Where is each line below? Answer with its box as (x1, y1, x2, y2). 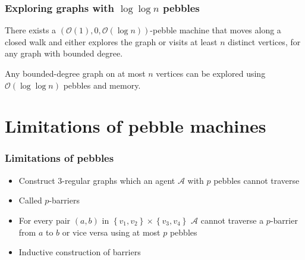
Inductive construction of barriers (18, 246, 141, 258)
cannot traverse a (200, 214, 264, 226)
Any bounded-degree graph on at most (5, 67, 146, 79)
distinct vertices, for (228, 35, 301, 48)
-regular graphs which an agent (62, 174, 175, 186)
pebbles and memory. (63, 79, 141, 91)
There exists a (5, 24, 56, 36)
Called (18, 194, 42, 206)
